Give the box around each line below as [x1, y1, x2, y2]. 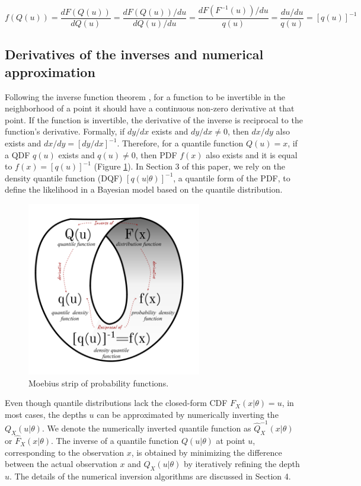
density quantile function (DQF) [5, 171, 123, 184]
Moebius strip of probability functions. [28, 376, 169, 389]
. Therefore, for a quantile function [117, 137, 244, 149]
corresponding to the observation [5, 446, 124, 458]
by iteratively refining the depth [184, 458, 300, 470]
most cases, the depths [5, 408, 87, 420]
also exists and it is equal [206, 148, 298, 161]
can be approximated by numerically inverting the [97, 408, 279, 420]
